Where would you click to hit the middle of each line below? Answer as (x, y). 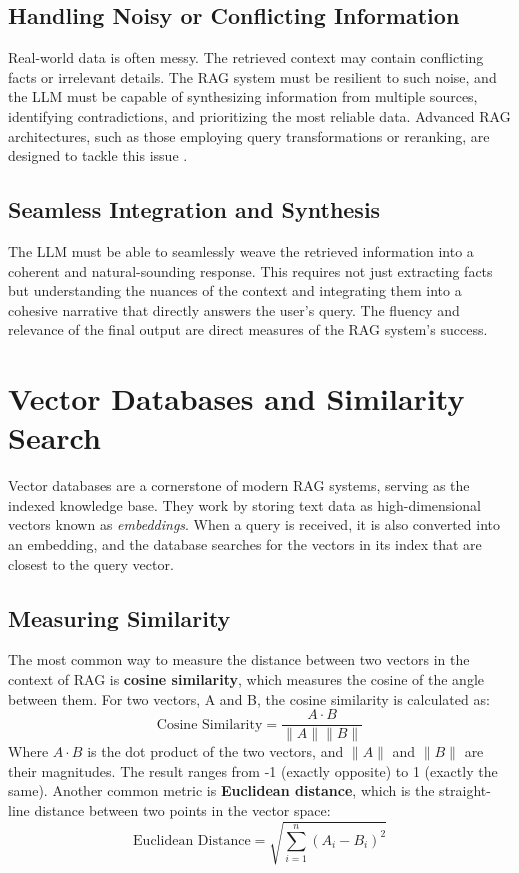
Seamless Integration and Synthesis (194, 209)
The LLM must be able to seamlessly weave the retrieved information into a (241, 250)
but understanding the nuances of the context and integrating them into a (235, 290)
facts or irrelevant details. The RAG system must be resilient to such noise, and (252, 76)
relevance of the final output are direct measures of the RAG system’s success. (248, 329)
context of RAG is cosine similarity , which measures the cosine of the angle (246, 679)
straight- (465, 790)
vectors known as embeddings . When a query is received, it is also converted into (254, 524)
